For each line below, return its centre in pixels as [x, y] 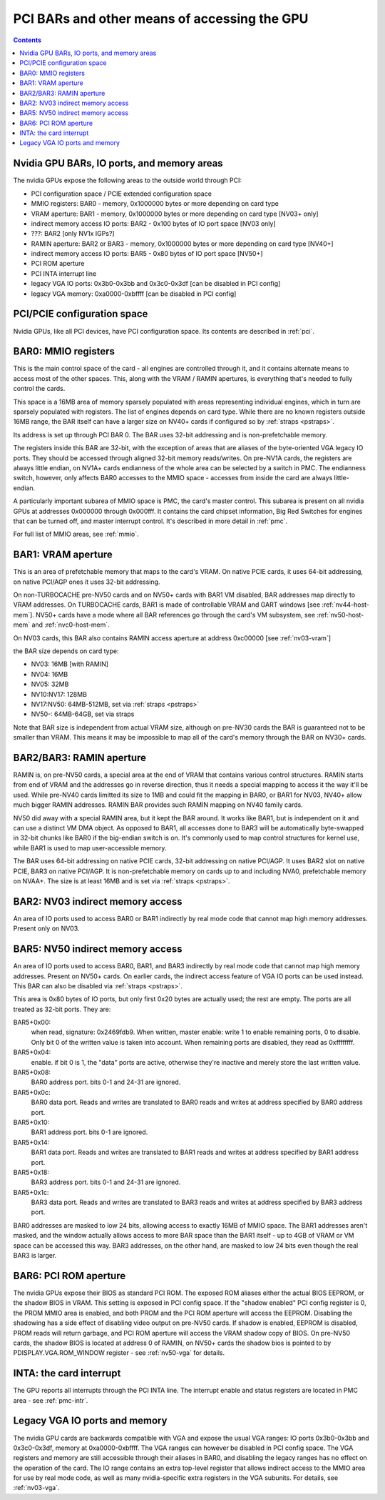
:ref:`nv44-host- [346, 605]
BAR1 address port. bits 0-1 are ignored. [89, 1132]
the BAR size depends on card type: [66, 651]
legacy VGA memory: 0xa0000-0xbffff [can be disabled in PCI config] [134, 294]
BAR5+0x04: [32, 1052]
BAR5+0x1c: [31, 1192]
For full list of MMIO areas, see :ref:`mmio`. [76, 534]
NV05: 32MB [50, 684]
